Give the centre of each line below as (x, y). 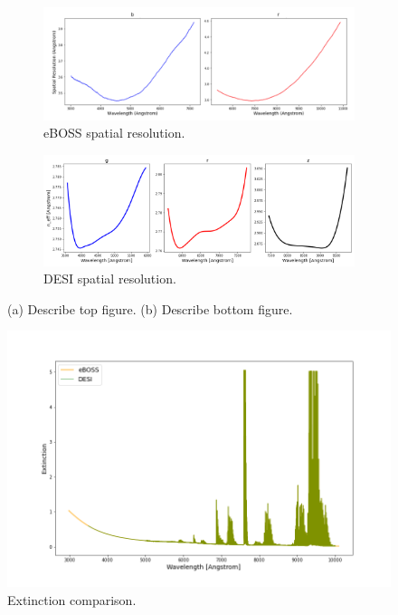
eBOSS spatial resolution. (114, 133)
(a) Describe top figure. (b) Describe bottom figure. (150, 308)
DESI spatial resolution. (110, 279)
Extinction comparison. (72, 599)
